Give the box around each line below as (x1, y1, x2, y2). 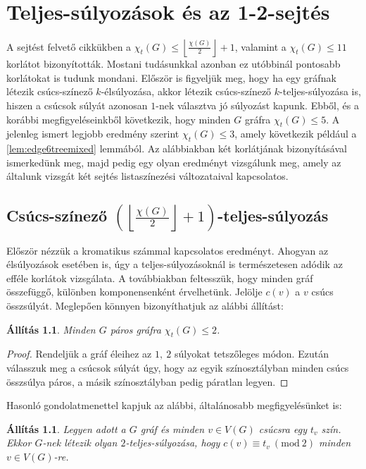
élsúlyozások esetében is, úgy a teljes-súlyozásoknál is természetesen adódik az (6, 257, 343, 272)
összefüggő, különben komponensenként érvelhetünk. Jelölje (6, 284, 263, 299)
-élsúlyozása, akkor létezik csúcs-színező (101, 84, 272, 99)
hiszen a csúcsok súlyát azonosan (6, 97, 148, 112)
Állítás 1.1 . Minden (6, 322, 96, 336)
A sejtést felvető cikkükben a (6, 39, 132, 54)
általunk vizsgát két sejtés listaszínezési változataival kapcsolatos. (6, 169, 289, 183)
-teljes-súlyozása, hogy (125, 435, 220, 450)
